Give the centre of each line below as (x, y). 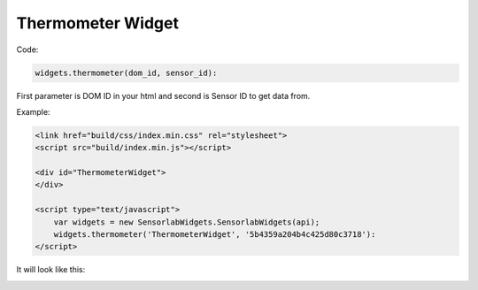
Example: (33, 111)
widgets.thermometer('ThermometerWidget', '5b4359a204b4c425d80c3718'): (215, 235)
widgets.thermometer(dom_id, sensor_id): (126, 72)
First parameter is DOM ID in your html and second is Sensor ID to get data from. (163, 95)
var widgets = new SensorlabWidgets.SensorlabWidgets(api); (187, 222)
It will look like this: (51, 270)
